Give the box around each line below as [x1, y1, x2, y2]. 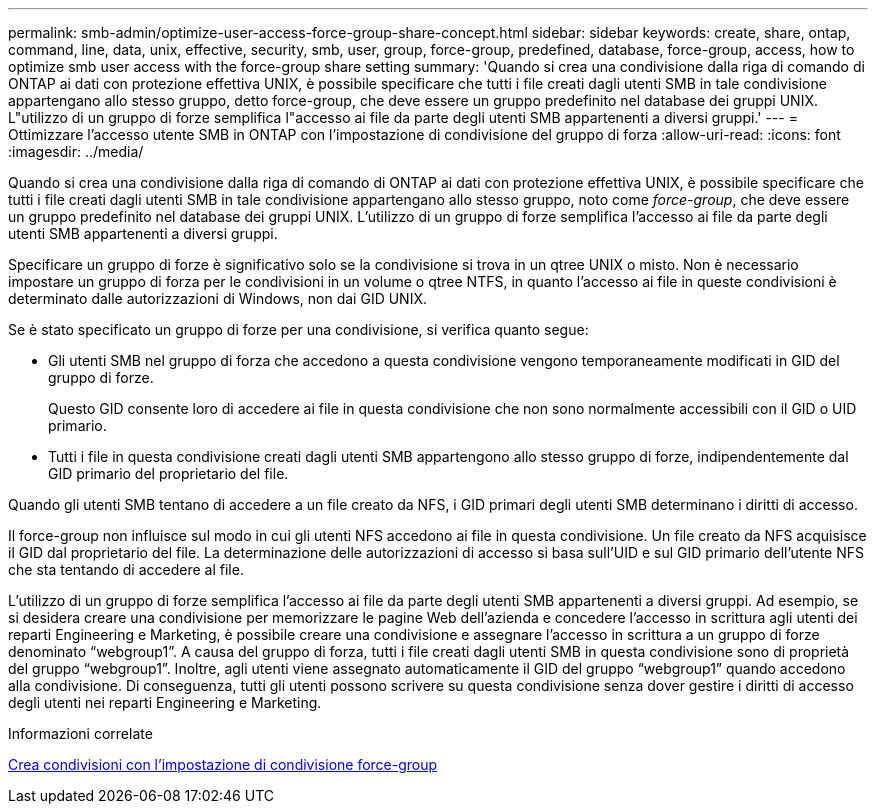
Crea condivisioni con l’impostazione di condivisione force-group [8, 756, 438, 773]
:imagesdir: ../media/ [8, 143, 144, 160]
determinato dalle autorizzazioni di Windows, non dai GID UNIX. [8, 290, 428, 307]
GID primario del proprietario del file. [48, 465, 289, 482]
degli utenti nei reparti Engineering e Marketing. [8, 694, 322, 711]
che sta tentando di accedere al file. [8, 561, 244, 578]
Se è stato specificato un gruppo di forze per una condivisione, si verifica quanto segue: [8, 321, 589, 338]
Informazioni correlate [8, 725, 153, 742]
